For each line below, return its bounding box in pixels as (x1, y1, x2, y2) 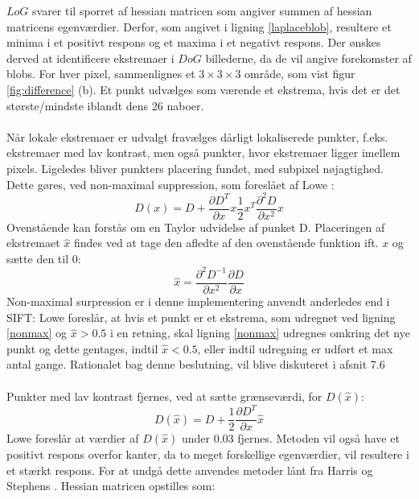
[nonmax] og (6, 324, 68, 341)
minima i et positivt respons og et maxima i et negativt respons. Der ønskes (6, 34, 381, 51)
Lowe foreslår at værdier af (6, 430, 139, 447)
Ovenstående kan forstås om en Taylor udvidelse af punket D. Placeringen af (6, 218, 385, 235)
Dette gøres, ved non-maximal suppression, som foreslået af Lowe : (6, 175, 335, 192)
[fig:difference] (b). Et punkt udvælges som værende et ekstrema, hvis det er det (6, 80, 401, 97)
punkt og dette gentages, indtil (6, 340, 158, 357)
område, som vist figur (244, 65, 355, 82)
